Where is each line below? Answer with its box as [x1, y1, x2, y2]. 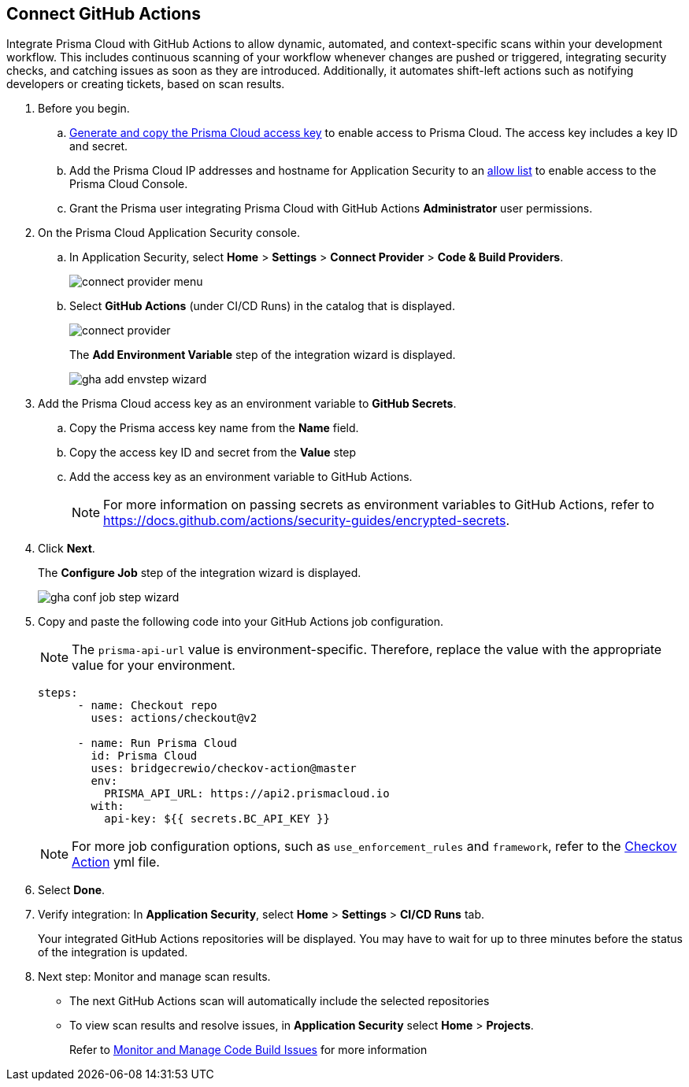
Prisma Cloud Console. [69, 177, 188, 191]
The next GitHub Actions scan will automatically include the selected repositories [69, 994, 490, 1008]
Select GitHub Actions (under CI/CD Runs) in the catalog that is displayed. [69, 299, 455, 313]
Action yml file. [72, 854, 160, 871]
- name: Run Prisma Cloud [77, 737, 237, 750]
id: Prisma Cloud [91, 749, 198, 763]
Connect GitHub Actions [6, 4, 201, 24]
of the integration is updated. [38, 945, 188, 959]
